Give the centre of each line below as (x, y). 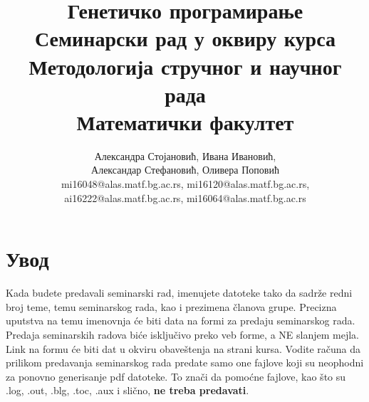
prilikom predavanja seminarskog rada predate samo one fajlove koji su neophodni (185, 363)
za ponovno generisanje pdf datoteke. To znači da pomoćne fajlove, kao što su (176, 376)
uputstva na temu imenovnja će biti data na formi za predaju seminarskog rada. (181, 321)
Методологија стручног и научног (185, 66)
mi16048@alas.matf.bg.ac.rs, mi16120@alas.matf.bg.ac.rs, (185, 184)
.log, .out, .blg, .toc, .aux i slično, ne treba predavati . (128, 390)
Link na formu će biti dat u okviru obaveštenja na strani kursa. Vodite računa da (183, 348)
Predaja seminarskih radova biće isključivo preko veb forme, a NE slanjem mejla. (182, 334)
